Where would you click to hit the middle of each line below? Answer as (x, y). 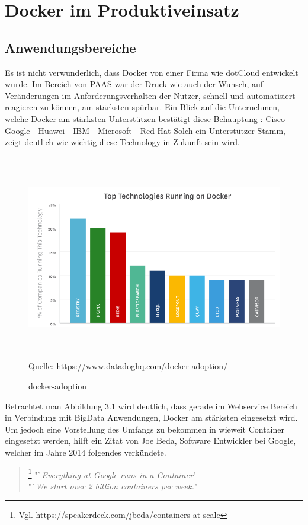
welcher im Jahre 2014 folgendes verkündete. (86, 452)
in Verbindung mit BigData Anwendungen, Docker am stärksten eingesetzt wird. (151, 417)
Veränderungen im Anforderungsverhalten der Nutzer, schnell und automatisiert (150, 95)
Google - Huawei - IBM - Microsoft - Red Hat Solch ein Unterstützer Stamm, (145, 130)
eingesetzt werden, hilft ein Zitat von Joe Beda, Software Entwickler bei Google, (150, 441)
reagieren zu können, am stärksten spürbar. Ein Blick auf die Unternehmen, (142, 107)
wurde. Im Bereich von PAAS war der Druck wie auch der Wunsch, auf (134, 84)
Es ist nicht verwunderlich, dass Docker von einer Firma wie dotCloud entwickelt (152, 72)
